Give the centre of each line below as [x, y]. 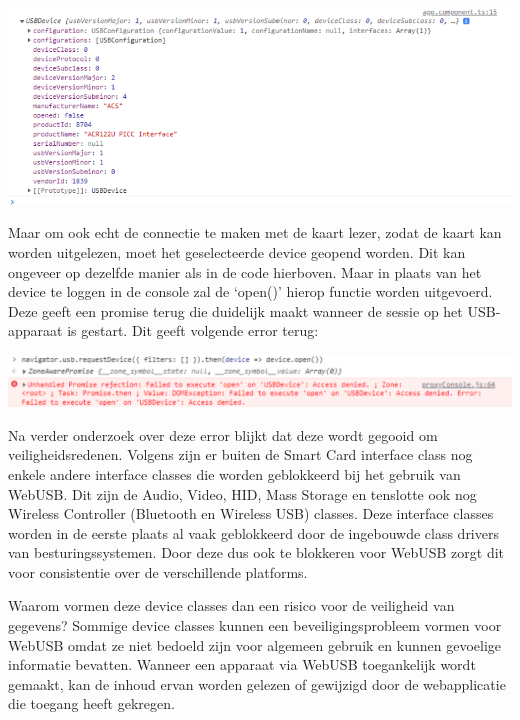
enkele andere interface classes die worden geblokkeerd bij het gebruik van [234, 473]
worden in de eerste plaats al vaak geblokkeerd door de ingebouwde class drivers [253, 532]
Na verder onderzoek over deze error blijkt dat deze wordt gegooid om [223, 434]
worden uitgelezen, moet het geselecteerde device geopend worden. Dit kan [237, 251]
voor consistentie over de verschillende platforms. [158, 571]
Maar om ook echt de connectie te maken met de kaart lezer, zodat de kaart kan [255, 232]
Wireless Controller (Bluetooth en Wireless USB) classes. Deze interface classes [251, 513]
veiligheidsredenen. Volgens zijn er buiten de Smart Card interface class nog [240, 454]
